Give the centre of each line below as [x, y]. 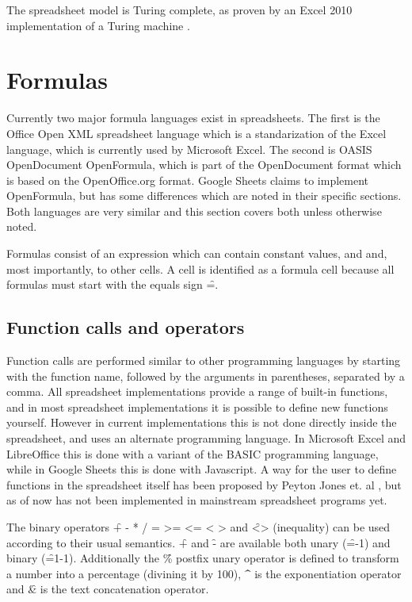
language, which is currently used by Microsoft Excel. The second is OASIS [189, 149]
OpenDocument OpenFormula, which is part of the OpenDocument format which [204, 165]
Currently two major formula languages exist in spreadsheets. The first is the [193, 118]
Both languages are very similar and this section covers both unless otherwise [194, 211]
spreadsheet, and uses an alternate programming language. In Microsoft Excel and [206, 438]
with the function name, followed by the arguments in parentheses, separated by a [206, 376]
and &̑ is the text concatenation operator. [108, 589]
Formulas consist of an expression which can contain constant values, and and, [197, 253]
